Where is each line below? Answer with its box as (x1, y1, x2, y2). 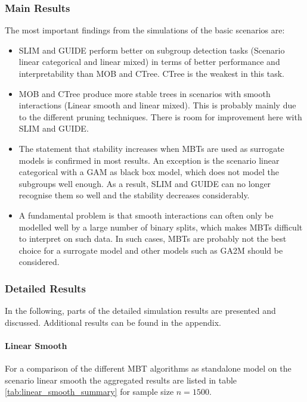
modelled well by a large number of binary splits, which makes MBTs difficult (18, 220, 303, 233)
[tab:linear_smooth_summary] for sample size (5, 385, 174, 398)
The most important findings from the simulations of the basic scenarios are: (5, 24, 285, 36)
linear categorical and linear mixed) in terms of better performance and (18, 55, 280, 68)
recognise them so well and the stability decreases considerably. (18, 189, 250, 201)
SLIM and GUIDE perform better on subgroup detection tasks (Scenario (18, 43, 285, 56)
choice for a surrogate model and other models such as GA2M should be (18, 244, 283, 256)
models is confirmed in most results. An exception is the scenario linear (18, 154, 280, 166)
